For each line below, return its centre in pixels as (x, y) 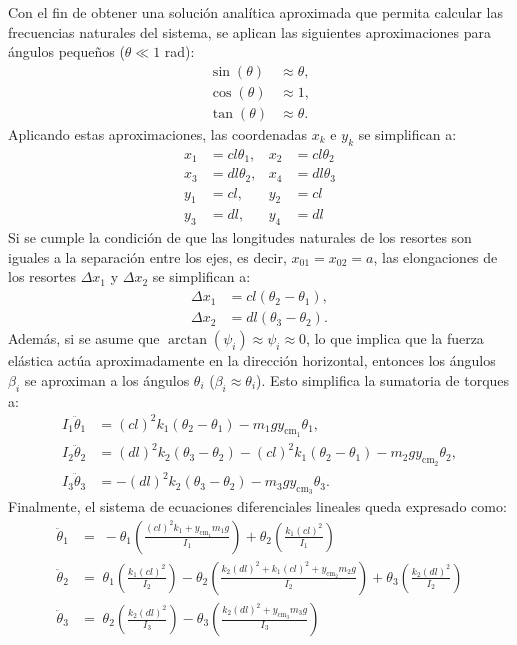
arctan (188, 340)
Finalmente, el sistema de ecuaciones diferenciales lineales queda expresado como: (257, 506)
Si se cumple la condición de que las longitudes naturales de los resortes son (240, 237)
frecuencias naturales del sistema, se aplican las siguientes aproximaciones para (250, 31)
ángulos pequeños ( (66, 51)
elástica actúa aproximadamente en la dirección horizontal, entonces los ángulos (252, 360)
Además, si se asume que (84, 338)
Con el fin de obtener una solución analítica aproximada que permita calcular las (255, 12)
